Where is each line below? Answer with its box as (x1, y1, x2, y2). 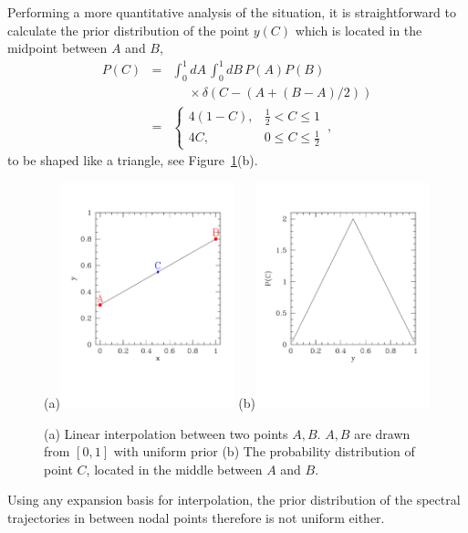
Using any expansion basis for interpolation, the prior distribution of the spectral (7, 490, 461, 509)
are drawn (354, 423, 411, 443)
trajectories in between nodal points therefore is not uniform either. (7, 507, 385, 527)
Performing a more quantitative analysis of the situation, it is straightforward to (7, 3, 457, 21)
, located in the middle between (86, 459, 263, 478)
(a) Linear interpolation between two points (44, 423, 288, 443)
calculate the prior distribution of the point (7, 20, 250, 39)
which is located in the (295, 20, 422, 39)
